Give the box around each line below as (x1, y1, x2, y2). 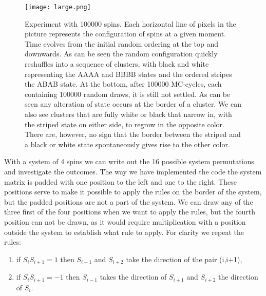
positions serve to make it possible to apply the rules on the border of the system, (4, 186, 262, 197)
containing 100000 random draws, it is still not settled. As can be (25, 88, 231, 99)
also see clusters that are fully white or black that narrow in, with (25, 109, 232, 119)
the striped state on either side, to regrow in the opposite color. (25, 119, 224, 129)
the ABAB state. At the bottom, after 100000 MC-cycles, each (25, 78, 222, 89)
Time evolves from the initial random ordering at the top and (25, 38, 219, 49)
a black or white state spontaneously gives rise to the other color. (25, 139, 230, 149)
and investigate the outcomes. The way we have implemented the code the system (4, 166, 262, 176)
